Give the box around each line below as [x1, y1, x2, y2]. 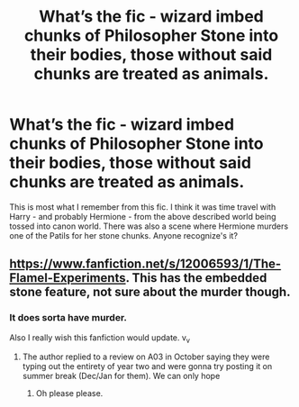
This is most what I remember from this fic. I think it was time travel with [9, 201, 276, 213]
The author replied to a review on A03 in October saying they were [22, 351, 270, 362]
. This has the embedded [125, 270, 267, 285]
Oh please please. [35, 388, 104, 399]
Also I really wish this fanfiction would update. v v [9, 331, 191, 345]
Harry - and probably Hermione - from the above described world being [9, 211, 276, 222]
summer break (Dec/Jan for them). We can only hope [22, 371, 221, 382]
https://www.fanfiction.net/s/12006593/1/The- [9, 257, 282, 272]
